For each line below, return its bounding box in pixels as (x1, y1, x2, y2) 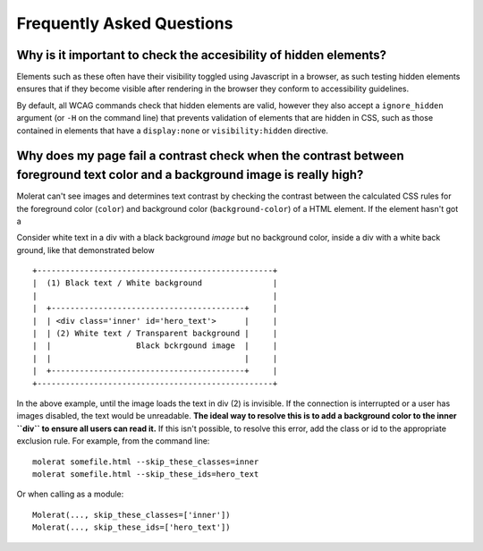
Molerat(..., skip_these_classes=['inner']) (32, 510, 232, 520)
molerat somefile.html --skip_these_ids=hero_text (32, 469, 259, 479)
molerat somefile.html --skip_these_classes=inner (32, 456, 259, 467)
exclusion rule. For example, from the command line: (16, 436, 210, 446)
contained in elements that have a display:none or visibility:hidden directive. (16, 125, 328, 136)
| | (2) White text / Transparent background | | (32, 328, 278, 339)
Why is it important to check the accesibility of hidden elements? (16, 47, 387, 63)
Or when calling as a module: (16, 488, 124, 500)
